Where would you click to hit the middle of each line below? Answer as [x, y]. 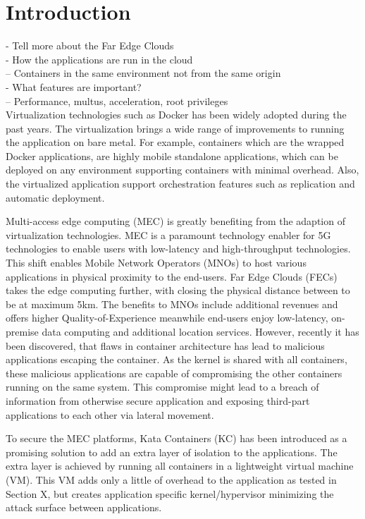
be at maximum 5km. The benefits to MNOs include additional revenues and [172, 304]
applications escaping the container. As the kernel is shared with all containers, [177, 359]
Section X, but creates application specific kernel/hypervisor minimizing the [170, 493]
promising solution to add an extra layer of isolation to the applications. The [172, 452]
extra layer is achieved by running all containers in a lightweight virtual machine [180, 466]
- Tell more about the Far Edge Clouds [90, 45]
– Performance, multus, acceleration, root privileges [117, 100]
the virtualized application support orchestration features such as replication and [180, 184]
